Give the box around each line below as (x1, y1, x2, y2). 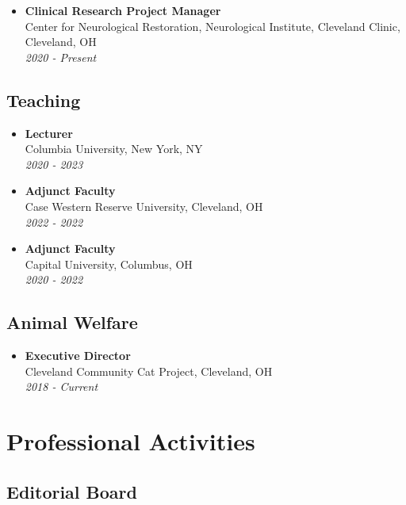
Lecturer (25, 124, 73, 141)
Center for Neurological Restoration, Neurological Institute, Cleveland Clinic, (25, 17, 400, 34)
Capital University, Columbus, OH (25, 255, 193, 272)
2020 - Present (25, 48, 97, 65)
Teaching (6, 87, 81, 112)
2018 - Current (25, 378, 98, 395)
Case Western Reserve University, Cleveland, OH (25, 197, 263, 214)
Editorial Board (6, 479, 137, 503)
